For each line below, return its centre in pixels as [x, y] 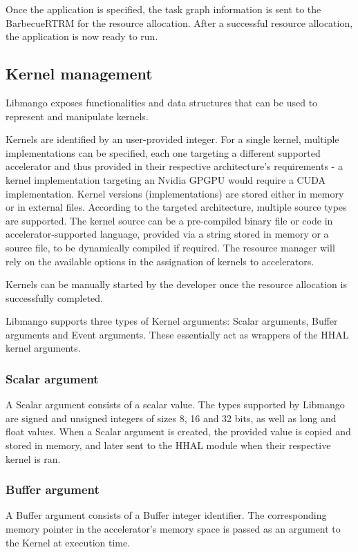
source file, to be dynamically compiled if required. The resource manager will [170, 247]
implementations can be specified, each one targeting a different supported [163, 152]
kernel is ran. [33, 458]
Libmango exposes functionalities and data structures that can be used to [162, 102]
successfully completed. [54, 297]
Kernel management [79, 74]
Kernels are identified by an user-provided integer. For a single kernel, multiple [172, 139]
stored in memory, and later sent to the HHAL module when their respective [168, 445]
